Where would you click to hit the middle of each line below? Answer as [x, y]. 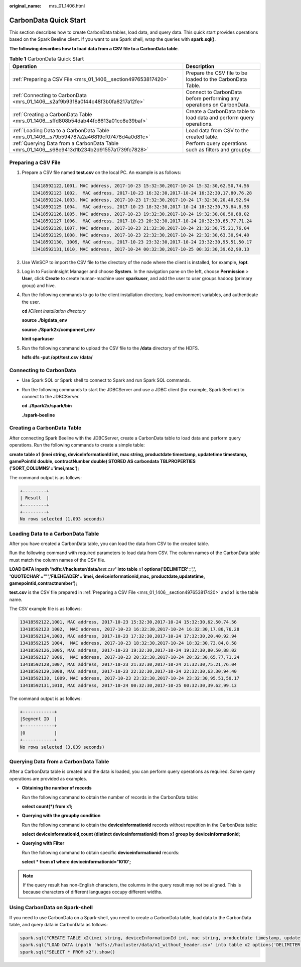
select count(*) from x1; [47, 806]
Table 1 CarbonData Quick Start [47, 59]
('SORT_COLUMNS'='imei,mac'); [44, 468]
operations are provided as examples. [48, 778]
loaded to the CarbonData [216, 79]
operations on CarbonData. [218, 105]
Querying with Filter [43, 843]
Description [200, 66]
